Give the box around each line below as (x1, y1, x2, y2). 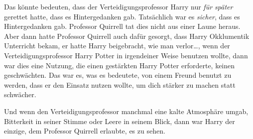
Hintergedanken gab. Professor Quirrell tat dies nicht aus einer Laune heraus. (4, 21, 241, 31)
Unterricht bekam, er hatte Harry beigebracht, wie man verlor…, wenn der (4, 40, 230, 51)
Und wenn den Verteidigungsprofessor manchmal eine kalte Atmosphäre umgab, (4, 106, 249, 116)
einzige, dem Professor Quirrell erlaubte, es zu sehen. (4, 126, 165, 136)
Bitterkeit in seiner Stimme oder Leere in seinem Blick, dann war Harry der (4, 116, 235, 126)
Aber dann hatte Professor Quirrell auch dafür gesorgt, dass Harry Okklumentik (4, 30, 250, 41)
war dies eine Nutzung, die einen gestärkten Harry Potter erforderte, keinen (4, 60, 235, 70)
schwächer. (4, 89, 36, 100)
